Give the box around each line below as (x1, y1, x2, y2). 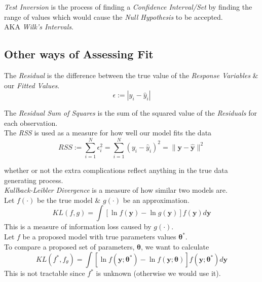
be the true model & (36, 194, 101, 205)
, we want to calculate (141, 241, 209, 252)
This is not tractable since (4, 268, 85, 278)
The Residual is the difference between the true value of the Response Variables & (4, 69, 258, 80)
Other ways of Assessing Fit (4, 46, 154, 62)
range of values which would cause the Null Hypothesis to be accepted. (4, 11, 223, 22)
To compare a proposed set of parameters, (4, 241, 135, 252)
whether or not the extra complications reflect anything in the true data (4, 165, 228, 175)
